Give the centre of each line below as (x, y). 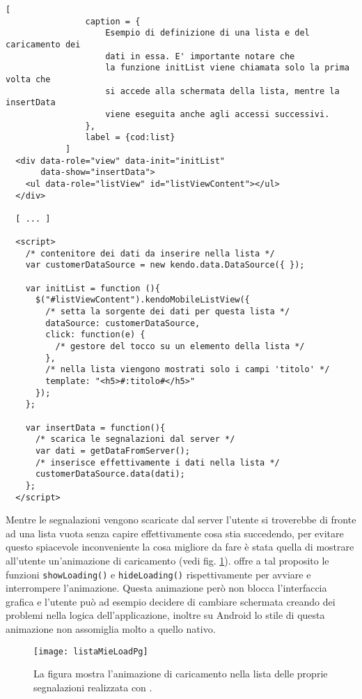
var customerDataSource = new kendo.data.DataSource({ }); (165, 265)
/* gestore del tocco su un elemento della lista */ (180, 347)
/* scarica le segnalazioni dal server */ (135, 439)
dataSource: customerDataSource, (123, 323)
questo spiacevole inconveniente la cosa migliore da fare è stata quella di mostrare (180, 547)
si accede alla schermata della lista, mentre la (222, 91)
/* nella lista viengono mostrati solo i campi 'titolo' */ (188, 370)
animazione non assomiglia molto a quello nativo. (111, 629)
